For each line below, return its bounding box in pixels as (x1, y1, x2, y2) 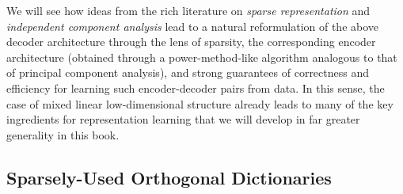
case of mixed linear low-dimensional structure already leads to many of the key (6, 95, 393, 112)
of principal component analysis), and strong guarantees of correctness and (6, 64, 370, 81)
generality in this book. (6, 126, 120, 143)
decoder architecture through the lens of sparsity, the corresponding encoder (6, 33, 376, 50)
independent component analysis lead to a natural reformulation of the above (6, 17, 379, 34)
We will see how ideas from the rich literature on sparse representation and (6, 2, 371, 18)
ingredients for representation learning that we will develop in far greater (6, 111, 360, 127)
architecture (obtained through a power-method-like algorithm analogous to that (6, 48, 397, 65)
